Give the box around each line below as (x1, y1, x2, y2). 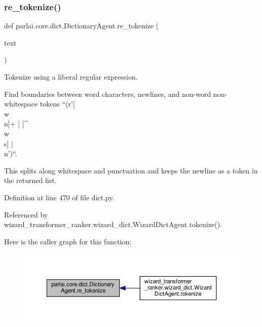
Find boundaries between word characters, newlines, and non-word (4, 88, 211, 99)
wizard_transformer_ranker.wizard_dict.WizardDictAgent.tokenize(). (4, 219, 222, 230)
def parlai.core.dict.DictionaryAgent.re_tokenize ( (4, 20, 159, 31)
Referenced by (4, 209, 48, 220)
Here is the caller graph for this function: (4, 236, 132, 246)
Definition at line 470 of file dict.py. (4, 192, 115, 202)
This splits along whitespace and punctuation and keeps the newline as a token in (4, 165, 258, 175)
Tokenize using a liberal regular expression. (4, 71, 138, 82)
